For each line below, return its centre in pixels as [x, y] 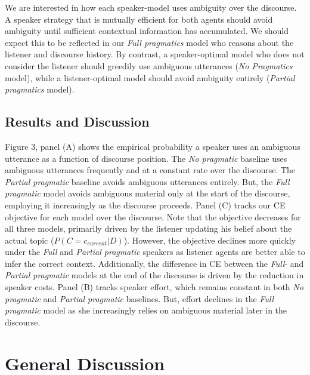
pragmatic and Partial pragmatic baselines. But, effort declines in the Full [139, 298]
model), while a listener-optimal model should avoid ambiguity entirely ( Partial [150, 77]
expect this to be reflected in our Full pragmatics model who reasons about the [149, 42]
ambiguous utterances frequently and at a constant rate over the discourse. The [150, 170]
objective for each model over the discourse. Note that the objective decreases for [153, 216]
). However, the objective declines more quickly [210, 240]
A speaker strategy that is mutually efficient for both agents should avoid [139, 19]
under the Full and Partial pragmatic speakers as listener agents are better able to [155, 252]
